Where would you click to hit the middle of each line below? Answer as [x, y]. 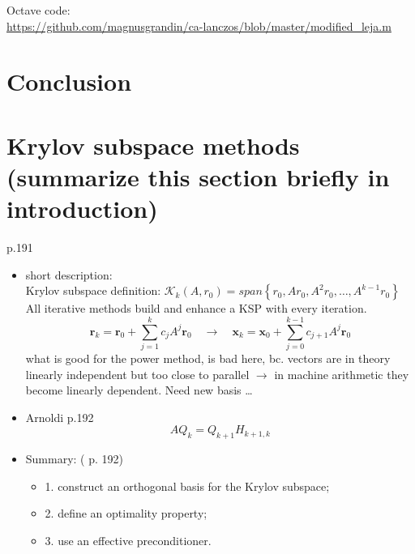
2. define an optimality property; [126, 513]
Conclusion [69, 81]
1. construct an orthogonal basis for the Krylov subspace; [187, 486]
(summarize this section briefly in [198, 176]
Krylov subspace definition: [93, 290]
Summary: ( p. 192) [75, 459]
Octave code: [39, 10]
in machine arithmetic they [342, 374]
